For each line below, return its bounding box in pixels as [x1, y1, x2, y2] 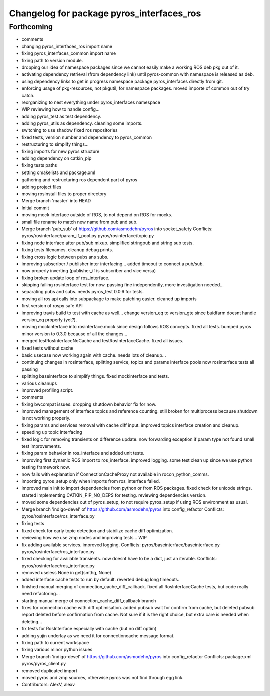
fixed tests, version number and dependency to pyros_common [21, 134, 152, 140]
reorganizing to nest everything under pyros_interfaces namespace [21, 99, 161, 105]
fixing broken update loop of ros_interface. [21, 275, 110, 281]
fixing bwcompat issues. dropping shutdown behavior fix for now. [21, 401, 157, 407]
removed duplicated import [21, 667, 77, 674]
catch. [21, 92, 35, 98]
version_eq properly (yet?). [21, 317, 77, 323]
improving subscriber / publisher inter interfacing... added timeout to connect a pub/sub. [21, 261, 204, 267]
